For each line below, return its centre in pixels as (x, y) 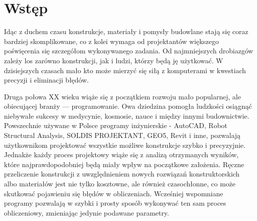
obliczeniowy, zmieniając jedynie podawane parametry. (87, 212)
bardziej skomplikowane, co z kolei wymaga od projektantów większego (111, 41)
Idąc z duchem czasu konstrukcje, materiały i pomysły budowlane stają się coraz (126, 31)
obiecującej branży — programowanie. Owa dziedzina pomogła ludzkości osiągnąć (128, 106)
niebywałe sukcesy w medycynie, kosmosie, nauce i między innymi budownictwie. (127, 115)
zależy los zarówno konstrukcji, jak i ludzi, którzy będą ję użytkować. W (114, 60)
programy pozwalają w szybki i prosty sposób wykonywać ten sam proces (115, 203)
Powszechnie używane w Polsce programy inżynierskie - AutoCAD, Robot (116, 125)
